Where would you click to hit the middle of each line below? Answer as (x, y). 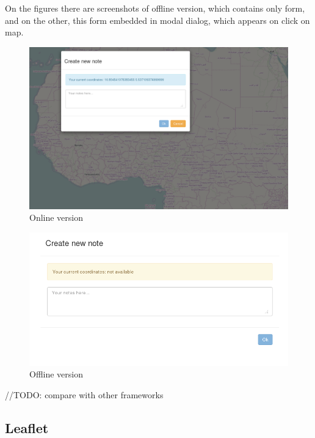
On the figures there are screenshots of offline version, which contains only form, (155, 8)
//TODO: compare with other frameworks (84, 394)
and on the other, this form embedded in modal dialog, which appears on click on (157, 20)
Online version (56, 217)
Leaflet (27, 427)
